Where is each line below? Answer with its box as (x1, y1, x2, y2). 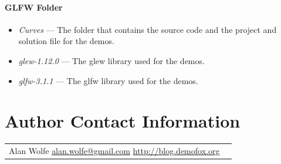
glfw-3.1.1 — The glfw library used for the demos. (18, 74, 198, 86)
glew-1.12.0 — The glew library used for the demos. (18, 54, 205, 66)
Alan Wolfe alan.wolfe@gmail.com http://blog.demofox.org (9, 145, 220, 157)
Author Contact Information (5, 109, 241, 133)
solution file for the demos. (18, 35, 114, 47)
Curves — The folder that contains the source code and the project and (18, 23, 277, 35)
